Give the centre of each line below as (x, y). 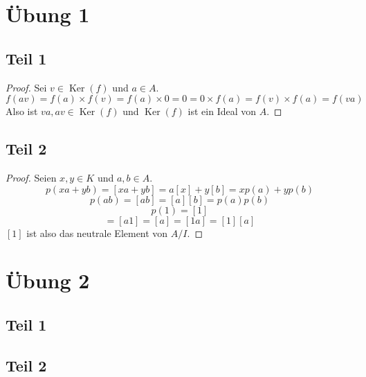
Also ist (22, 111)
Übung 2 (48, 280)
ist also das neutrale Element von (97, 233)
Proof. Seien (31, 177)
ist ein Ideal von (222, 111)
